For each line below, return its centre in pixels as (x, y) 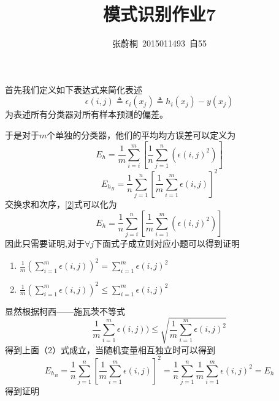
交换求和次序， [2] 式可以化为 (61, 204)
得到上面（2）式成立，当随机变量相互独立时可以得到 (110, 349)
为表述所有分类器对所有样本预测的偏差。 (86, 114)
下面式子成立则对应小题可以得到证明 (167, 243)
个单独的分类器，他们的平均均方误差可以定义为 (141, 134)
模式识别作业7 (159, 14)
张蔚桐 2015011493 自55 (159, 43)
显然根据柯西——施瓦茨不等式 (65, 311)
